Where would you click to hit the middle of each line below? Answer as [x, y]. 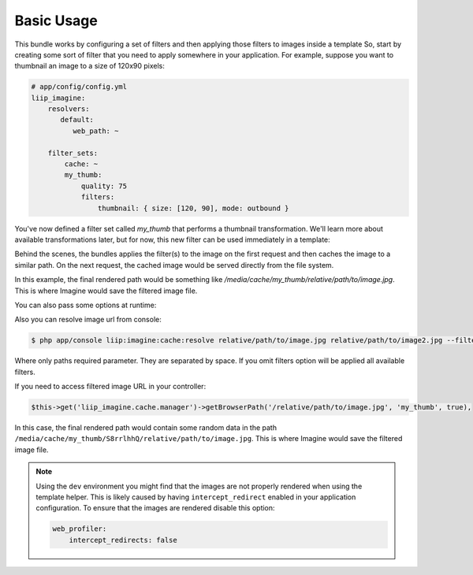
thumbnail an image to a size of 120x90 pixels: [90, 66]
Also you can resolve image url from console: [88, 320]
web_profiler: [80, 529]
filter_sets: [73, 153]
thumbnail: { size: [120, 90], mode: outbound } [193, 208]
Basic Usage [56, 20]
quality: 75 [104, 186]
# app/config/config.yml [79, 87]
